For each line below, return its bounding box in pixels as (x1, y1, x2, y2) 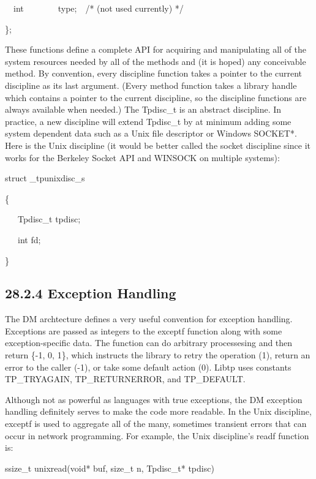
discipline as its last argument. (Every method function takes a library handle (5, 78, 297, 91)
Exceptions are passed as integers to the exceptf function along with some (5, 324, 282, 337)
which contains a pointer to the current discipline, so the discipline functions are (5, 91, 307, 104)
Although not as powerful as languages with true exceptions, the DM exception (5, 393, 303, 405)
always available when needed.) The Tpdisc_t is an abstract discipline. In (5, 103, 282, 116)
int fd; (17, 233, 41, 246)
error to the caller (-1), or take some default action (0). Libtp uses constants (5, 360, 292, 373)
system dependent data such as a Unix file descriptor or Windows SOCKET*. (5, 127, 297, 140)
